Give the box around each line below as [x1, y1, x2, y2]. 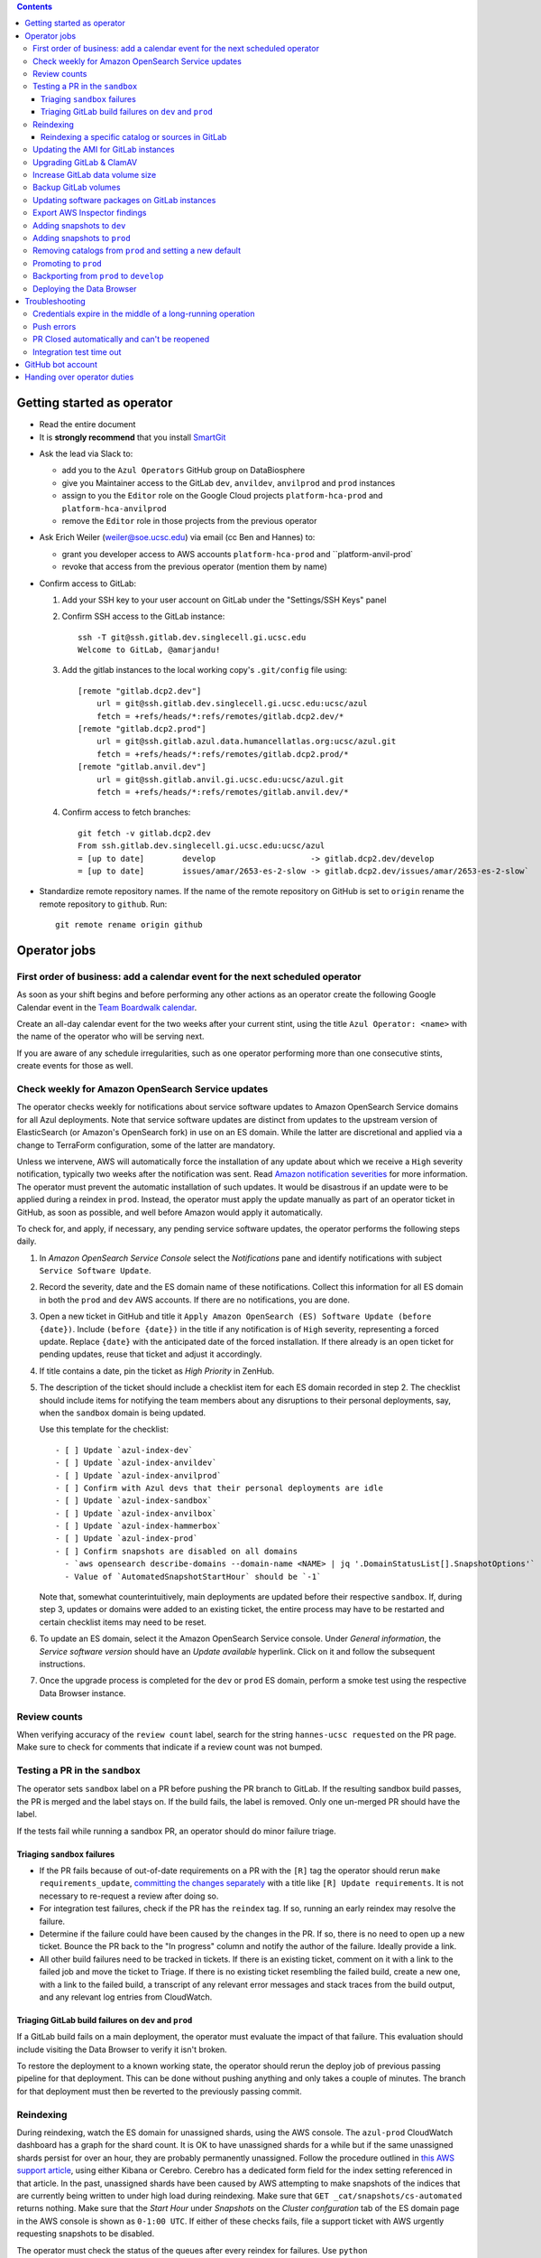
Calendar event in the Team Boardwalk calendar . [16, 1002, 197, 1012]
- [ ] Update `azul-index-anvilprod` [55, 1470, 223, 1480]
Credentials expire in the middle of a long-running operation [32, 308, 255, 320]
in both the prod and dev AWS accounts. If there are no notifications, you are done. [39, 1294, 351, 1305]
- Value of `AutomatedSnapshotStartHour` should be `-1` [64, 1572, 322, 1582]
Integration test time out [32, 346, 122, 357]
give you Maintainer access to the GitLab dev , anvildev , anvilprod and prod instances [61, 477, 396, 488]
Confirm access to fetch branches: [61, 807, 191, 817]
